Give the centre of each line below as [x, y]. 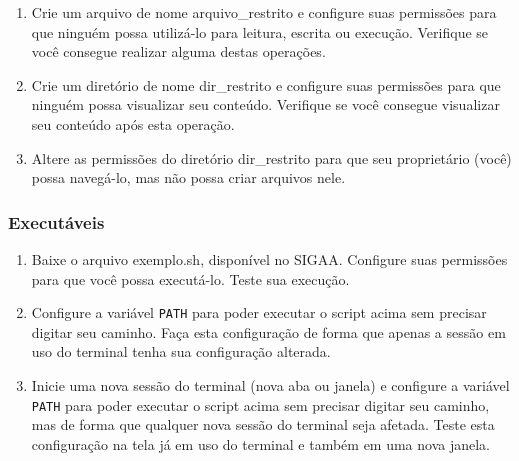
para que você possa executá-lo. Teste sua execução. [190, 278]
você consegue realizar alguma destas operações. [178, 51]
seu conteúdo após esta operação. [133, 123]
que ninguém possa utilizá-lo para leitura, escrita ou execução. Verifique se [260, 31]
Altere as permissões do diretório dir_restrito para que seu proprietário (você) [271, 157]
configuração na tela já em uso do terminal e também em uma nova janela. [261, 443]
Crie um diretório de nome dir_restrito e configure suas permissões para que [266, 84]
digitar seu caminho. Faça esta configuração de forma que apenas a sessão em [268, 331]
